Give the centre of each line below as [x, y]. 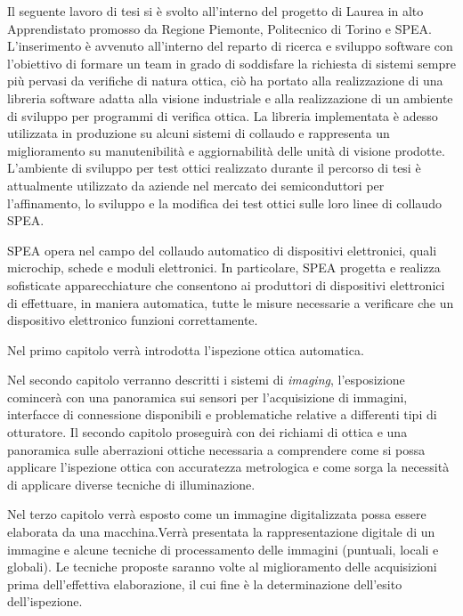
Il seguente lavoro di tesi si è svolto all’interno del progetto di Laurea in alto [215, 11]
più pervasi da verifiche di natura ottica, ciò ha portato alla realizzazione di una [225, 81]
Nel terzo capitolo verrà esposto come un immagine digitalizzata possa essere [217, 514]
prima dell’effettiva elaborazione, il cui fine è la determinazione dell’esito [205, 584]
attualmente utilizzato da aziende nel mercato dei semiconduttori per [196, 185]
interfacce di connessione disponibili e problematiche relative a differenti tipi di [222, 414]
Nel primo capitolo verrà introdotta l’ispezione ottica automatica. [186, 349]
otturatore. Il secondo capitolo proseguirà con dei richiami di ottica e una [207, 432]
